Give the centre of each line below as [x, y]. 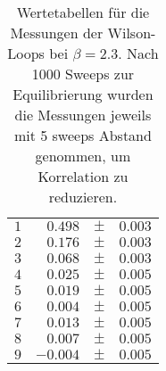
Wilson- [132, 33]
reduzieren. [83, 197]
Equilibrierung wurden [83, 94]
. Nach [138, 53]
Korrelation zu [83, 176]
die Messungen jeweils [83, 115]
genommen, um [83, 156]
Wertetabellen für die [83, 12]
